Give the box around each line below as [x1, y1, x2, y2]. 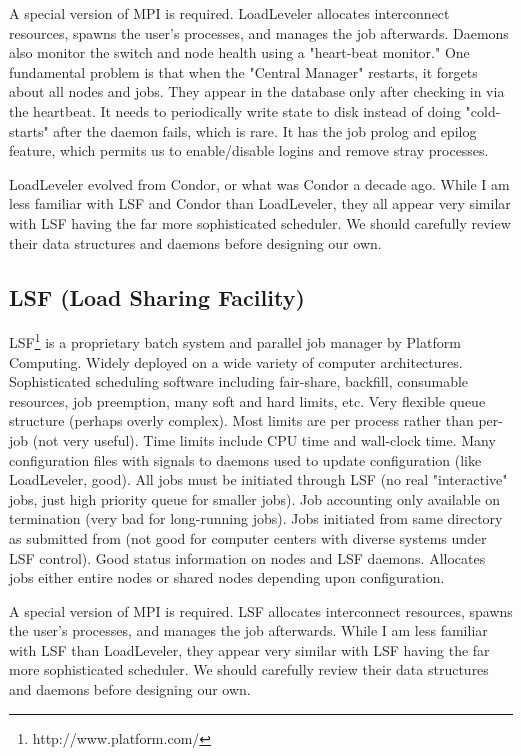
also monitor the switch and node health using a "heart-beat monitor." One [9, 42, 470, 63]
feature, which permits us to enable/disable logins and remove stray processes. [9, 140, 489, 161]
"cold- [465, 100, 501, 121]
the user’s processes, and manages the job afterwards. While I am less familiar [9, 620, 488, 641]
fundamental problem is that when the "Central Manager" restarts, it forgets [9, 61, 478, 82]
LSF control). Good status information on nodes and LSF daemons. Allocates [9, 547, 486, 568]
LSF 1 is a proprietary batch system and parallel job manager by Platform [9, 329, 461, 352]
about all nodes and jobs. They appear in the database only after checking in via [9, 81, 505, 102]
